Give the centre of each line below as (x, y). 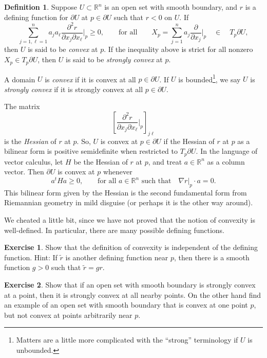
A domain (20, 79)
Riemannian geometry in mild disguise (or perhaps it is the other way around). (129, 202)
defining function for (36, 17)
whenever (118, 172)
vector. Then (24, 172)
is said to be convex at (63, 49)
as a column (226, 161)
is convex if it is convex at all (90, 79)
